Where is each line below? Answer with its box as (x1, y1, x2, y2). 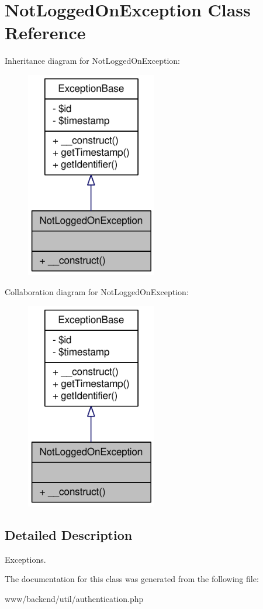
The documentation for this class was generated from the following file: (5, 573, 259, 585)
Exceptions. (5, 553, 46, 565)
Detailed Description (5, 526, 133, 544)
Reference (5, 20, 86, 45)
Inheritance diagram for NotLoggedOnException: (5, 54, 180, 67)
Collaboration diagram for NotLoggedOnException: (5, 285, 189, 297)
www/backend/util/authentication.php (5, 593, 144, 605)
